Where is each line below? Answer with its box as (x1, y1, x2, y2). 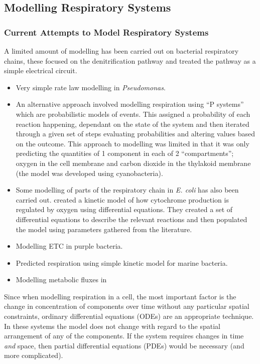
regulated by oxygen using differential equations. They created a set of (16, 204, 233, 215)
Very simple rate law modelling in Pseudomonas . (16, 82, 166, 92)
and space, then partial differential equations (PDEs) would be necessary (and (4, 340, 244, 350)
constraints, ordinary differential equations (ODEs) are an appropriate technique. (4, 311, 254, 321)
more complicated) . (4, 350, 63, 360)
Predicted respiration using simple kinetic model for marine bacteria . (16, 257, 228, 268)
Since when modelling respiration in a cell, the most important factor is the (4, 291, 236, 301)
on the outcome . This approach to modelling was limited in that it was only (16, 138, 249, 148)
